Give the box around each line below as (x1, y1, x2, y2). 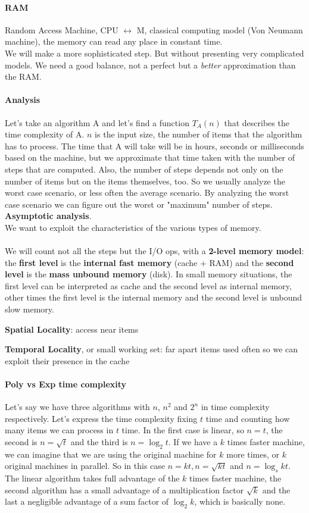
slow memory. (5, 303, 54, 315)
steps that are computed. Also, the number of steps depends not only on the (5, 162, 283, 175)
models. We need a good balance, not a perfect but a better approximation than (5, 58, 296, 71)
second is (5, 436, 38, 448)
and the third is (70, 436, 128, 448)
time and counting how (205, 412, 290, 424)
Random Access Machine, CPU (5, 23, 118, 36)
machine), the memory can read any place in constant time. (5, 35, 223, 48)
